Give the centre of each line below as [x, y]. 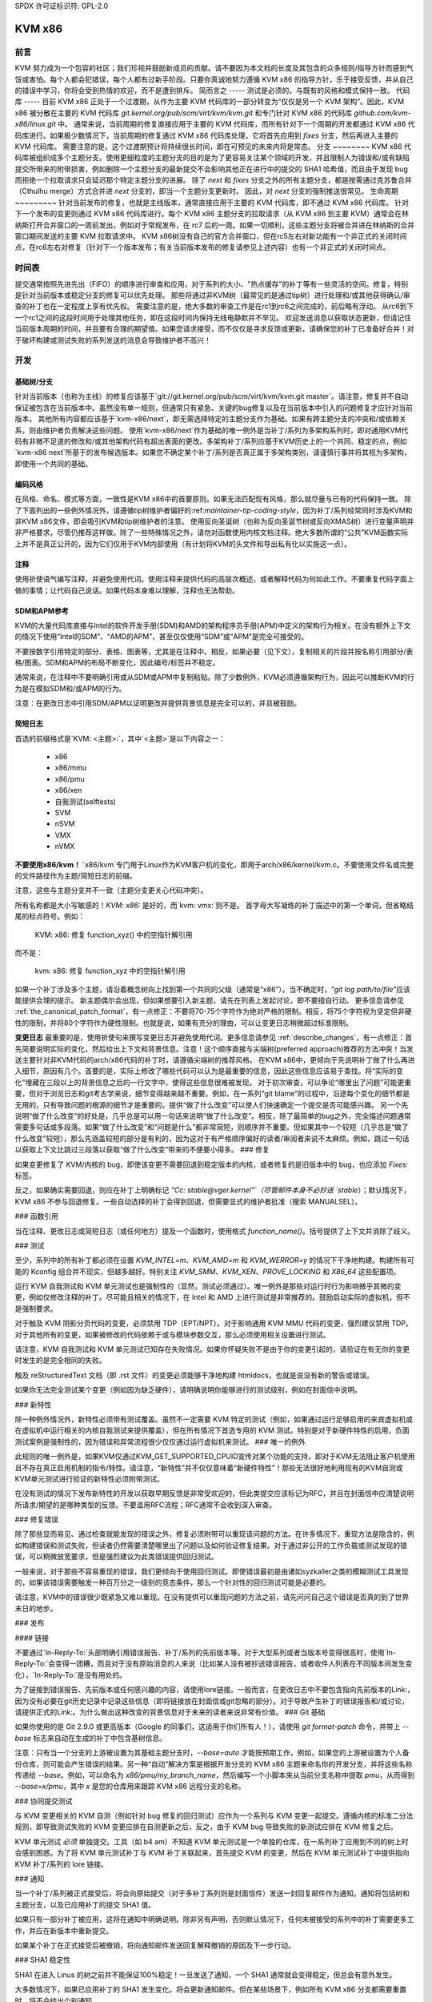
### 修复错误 [37, 1520]
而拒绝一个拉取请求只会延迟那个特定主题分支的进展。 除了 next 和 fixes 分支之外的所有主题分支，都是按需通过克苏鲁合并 [213, 180]
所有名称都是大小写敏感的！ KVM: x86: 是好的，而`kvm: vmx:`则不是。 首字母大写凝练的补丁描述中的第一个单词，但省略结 [214, 905]
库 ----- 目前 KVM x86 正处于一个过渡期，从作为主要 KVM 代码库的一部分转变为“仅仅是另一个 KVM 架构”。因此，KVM [209, 102]
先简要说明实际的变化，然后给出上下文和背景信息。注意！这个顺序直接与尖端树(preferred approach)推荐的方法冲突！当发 [214, 1048]
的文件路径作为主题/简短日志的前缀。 [76, 875]
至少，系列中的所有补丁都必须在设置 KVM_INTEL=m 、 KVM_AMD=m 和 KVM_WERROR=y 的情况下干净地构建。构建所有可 [215, 1260]
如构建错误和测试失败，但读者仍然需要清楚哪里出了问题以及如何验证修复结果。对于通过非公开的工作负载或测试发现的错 [211, 1545]
